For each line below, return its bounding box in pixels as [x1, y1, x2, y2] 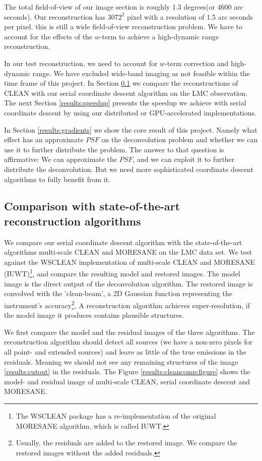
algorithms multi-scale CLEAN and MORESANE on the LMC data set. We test [4, 247, 252, 257]
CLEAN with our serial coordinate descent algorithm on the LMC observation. [4, 87, 248, 98]
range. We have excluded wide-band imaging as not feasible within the [32, 68, 250, 78]
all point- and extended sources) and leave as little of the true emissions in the [4, 346, 246, 357]
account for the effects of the [4, 31, 93, 41]
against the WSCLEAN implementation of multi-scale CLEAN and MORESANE [4, 256, 255, 267]
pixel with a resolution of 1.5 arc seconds [127, 11, 253, 22]
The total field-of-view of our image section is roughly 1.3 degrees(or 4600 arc [4, 2, 243, 12]
